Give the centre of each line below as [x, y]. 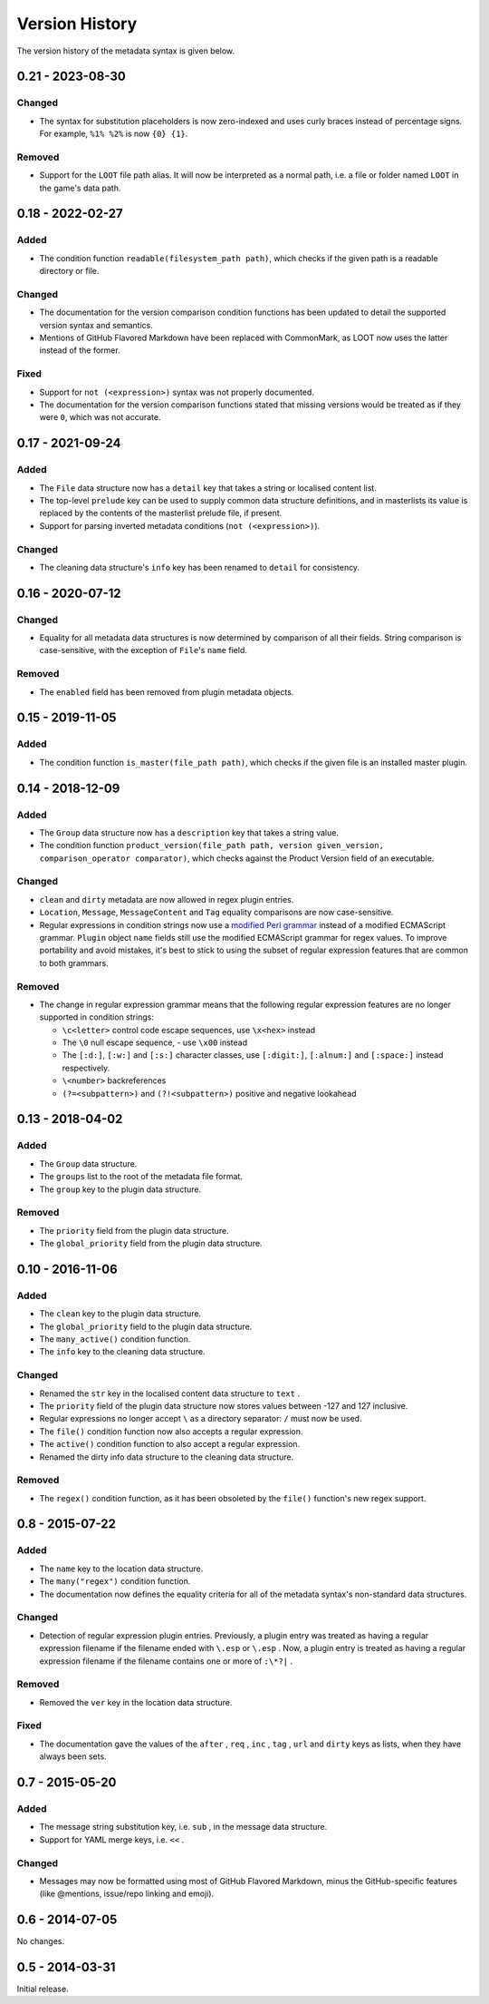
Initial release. [43, 1989]
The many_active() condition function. [115, 1339]
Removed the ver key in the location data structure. [136, 1702]
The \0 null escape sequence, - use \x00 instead [155, 1042]
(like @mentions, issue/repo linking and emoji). [127, 1894]
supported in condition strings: [96, 1017]
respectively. [86, 1068]
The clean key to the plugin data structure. [120, 1314]
